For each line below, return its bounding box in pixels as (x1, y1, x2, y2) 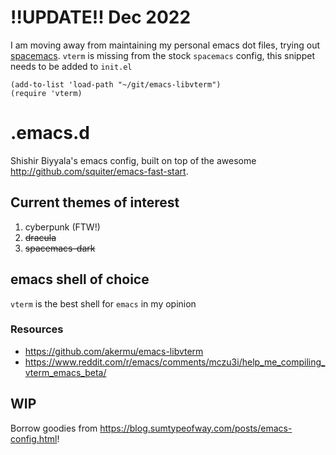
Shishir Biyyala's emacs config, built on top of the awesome (10, 154, 257, 166)
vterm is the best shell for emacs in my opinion (10, 297, 197, 310)
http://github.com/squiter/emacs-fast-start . (10, 165, 189, 177)
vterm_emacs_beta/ (24, 366, 107, 378)
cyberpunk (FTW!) (24, 221, 101, 233)
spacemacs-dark (24, 242, 96, 254)
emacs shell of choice (10, 271, 150, 288)
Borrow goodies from (10, 422, 98, 434)
